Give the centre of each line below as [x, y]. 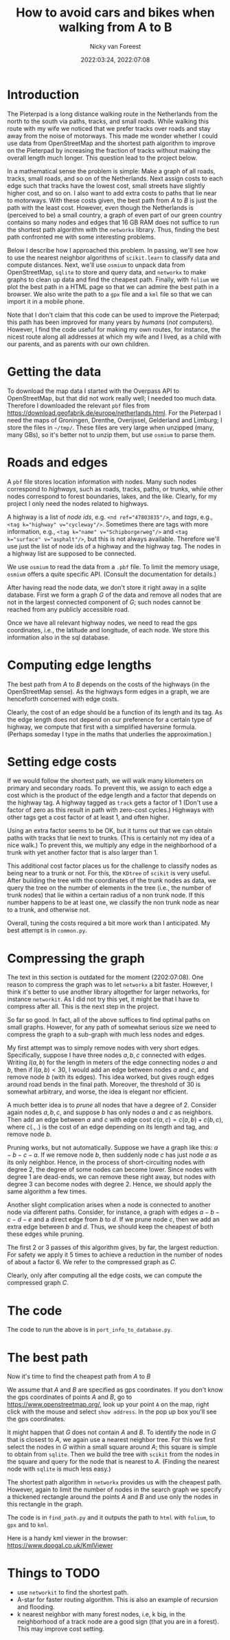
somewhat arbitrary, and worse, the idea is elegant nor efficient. [98, 1091]
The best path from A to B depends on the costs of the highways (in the [108, 684]
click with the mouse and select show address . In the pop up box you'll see [112, 1412]
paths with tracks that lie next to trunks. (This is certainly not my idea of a [111, 838]
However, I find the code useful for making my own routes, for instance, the [114, 329]
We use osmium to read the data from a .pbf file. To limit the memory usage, [113, 566]
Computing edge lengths [80, 665]
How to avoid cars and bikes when [115, 13]
